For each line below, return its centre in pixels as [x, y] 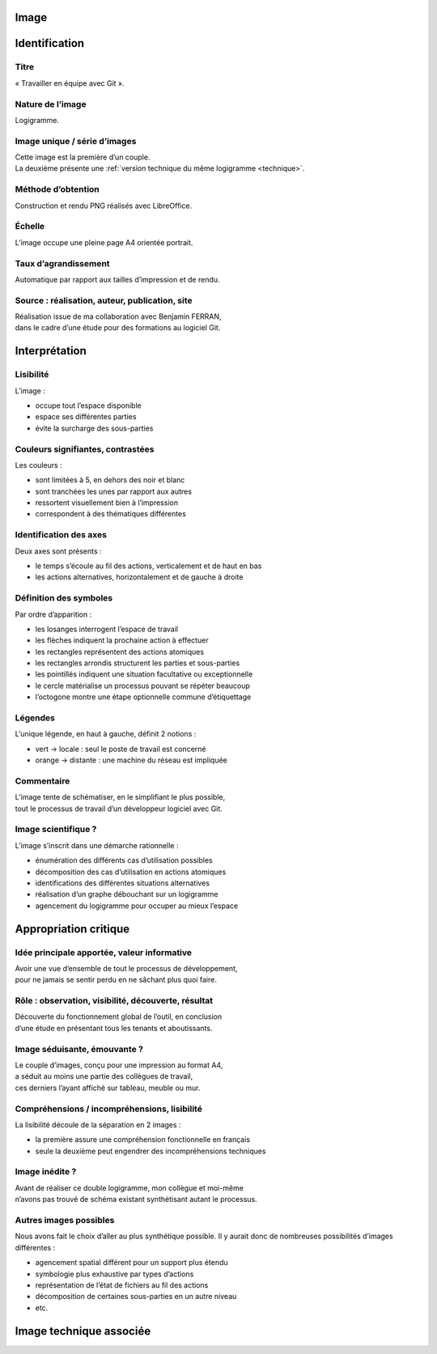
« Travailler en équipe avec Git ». [70, 83]
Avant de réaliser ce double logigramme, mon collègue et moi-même [129, 1188]
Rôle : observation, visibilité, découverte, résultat [114, 1001]
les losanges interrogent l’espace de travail [106, 629]
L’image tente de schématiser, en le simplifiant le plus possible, [120, 797]
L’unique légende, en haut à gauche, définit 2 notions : [106, 734]
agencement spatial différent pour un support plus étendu [132, 1263]
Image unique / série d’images [76, 141]
